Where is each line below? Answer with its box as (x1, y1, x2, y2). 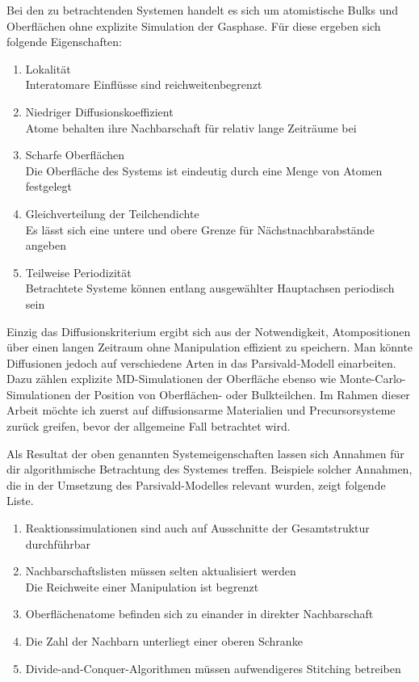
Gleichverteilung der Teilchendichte (25, 204, 199, 221)
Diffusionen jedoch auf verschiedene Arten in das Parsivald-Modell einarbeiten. (6, 354, 396, 371)
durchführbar (25, 535, 91, 552)
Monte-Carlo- (339, 370, 406, 387)
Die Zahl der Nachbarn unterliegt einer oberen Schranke (25, 633, 303, 649)
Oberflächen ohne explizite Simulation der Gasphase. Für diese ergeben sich (6, 17, 381, 34)
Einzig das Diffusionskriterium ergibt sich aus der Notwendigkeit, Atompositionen (6, 322, 411, 339)
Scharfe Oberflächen (25, 146, 125, 163)
